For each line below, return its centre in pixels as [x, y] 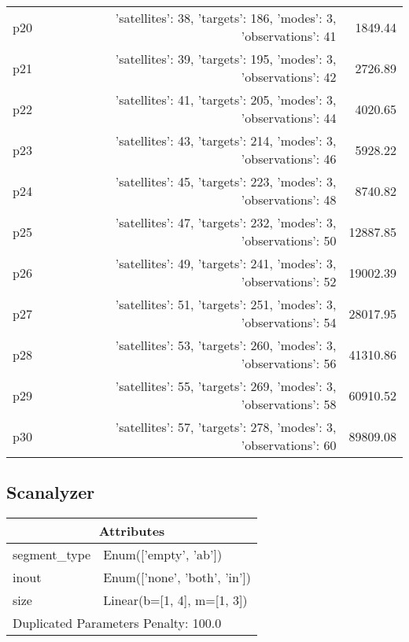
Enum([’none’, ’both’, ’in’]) [177, 577]
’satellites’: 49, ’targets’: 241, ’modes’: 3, [226, 263]
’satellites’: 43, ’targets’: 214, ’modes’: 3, [226, 140]
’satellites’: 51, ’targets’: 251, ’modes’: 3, [226, 304]
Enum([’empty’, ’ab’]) [163, 555]
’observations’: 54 [289, 322]
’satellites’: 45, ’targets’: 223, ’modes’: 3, [226, 181]
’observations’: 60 [289, 445]
